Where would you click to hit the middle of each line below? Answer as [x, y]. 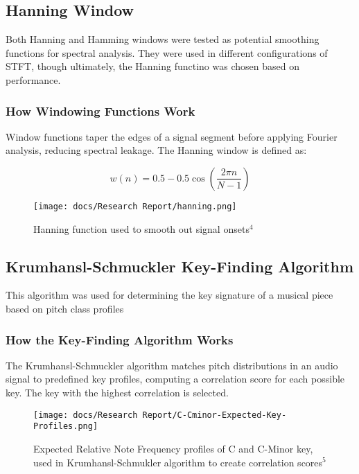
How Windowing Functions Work [100, 111]
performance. [33, 79]
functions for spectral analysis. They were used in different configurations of [167, 52]
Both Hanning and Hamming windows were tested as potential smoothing [163, 39]
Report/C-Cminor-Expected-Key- [214, 415]
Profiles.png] [66, 427]
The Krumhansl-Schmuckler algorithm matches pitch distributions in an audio [172, 365]
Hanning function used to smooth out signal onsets [141, 228]
